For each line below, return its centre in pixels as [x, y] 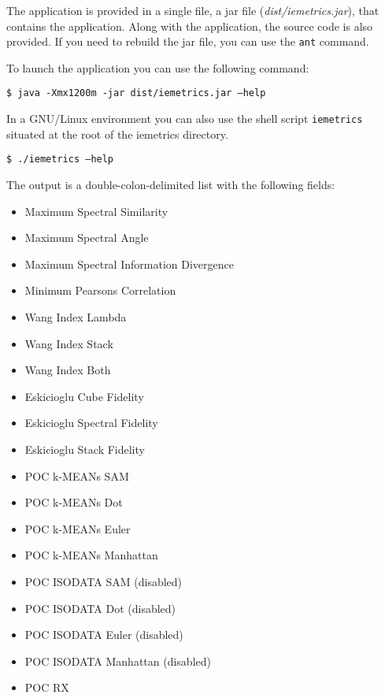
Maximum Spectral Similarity [96, 211]
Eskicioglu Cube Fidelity [84, 396]
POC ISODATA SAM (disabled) [104, 581]
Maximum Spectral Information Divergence [129, 264]
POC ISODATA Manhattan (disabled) [118, 661]
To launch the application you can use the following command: [158, 67]
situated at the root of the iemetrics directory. [117, 134]
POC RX [47, 687]
